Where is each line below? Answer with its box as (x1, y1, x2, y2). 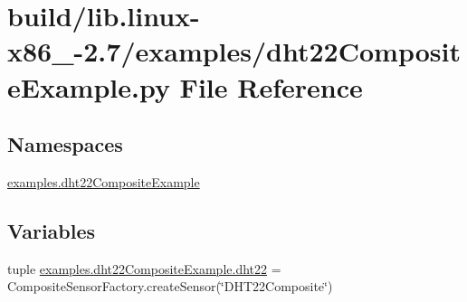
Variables (7, 216, 96, 244)
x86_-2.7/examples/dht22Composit (7, 33, 461, 70)
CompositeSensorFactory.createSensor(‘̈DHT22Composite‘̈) (7, 277, 333, 296)
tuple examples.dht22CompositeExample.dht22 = (7, 259, 281, 278)
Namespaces (7, 130, 123, 158)
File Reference (179, 68, 363, 105)
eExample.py (7, 68, 170, 105)
